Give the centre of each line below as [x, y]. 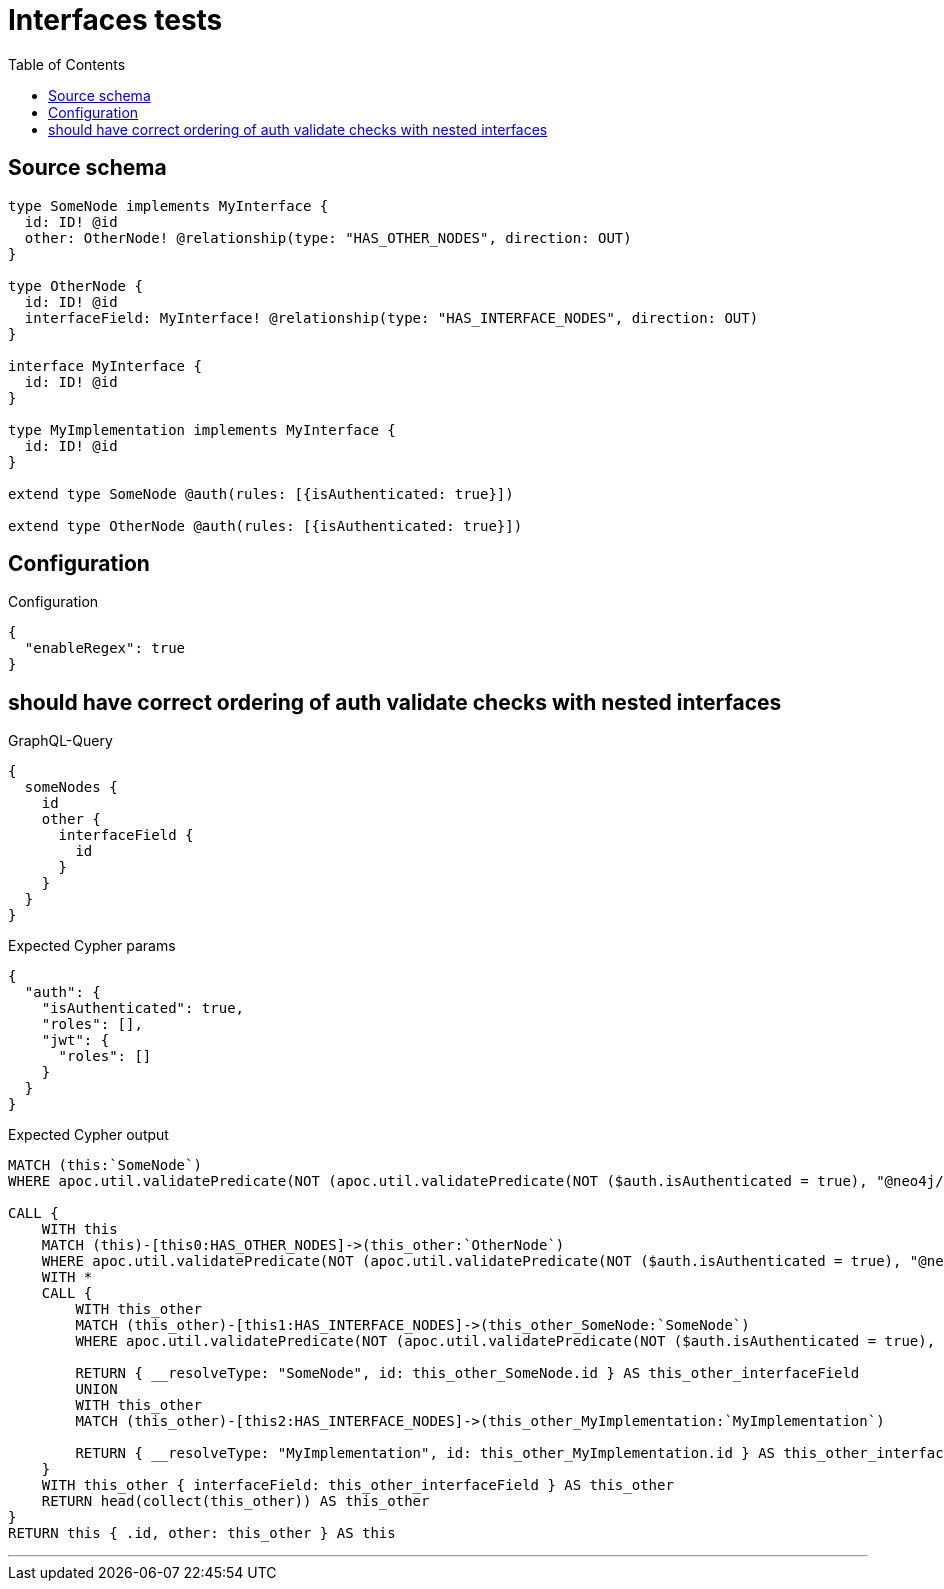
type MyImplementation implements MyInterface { [202, 429]
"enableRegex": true [105, 648]
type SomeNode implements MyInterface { [168, 205]
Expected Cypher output [88, 1135]
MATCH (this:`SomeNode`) [105, 1165]
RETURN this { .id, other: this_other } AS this [202, 1533]
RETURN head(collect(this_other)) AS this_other [235, 1501]
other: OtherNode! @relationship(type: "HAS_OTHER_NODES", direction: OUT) [328, 237]
